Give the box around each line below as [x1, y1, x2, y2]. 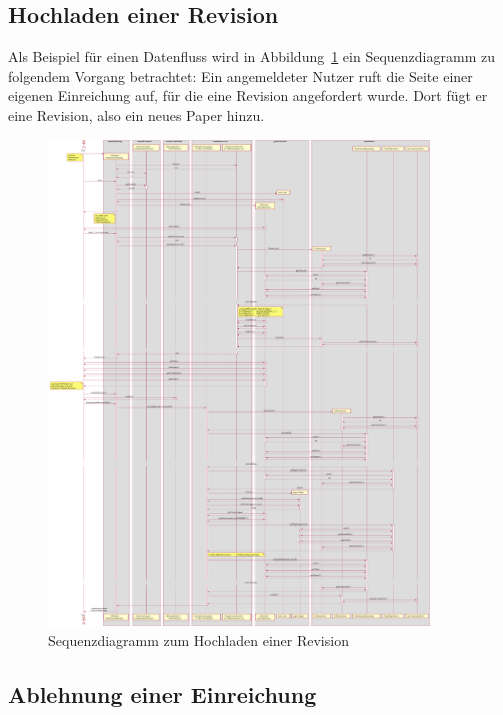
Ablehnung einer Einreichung [8, 678, 317, 709]
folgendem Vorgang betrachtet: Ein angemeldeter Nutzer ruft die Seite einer [8, 65, 473, 86]
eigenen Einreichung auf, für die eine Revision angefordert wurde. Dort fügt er [8, 85, 488, 106]
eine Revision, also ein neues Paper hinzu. [8, 104, 265, 125]
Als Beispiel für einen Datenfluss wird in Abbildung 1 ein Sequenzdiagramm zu [8, 46, 495, 67]
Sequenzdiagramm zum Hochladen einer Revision [48, 629, 349, 650]
